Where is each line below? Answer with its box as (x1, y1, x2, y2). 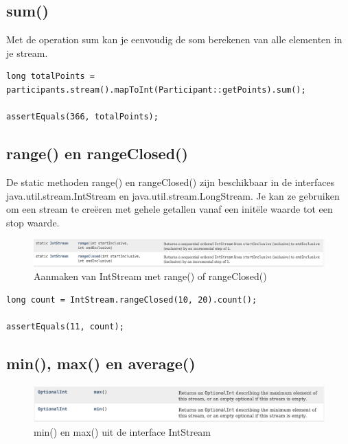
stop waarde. (6, 215, 60, 229)
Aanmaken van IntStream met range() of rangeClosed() (34, 269, 267, 283)
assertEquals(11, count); (6, 321, 124, 331)
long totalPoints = (6, 71, 95, 82)
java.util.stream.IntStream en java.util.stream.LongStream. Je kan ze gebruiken (6, 188, 340, 202)
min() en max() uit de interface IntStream (34, 424, 211, 439)
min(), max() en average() (6, 352, 196, 373)
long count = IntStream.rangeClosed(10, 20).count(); (6, 294, 257, 305)
